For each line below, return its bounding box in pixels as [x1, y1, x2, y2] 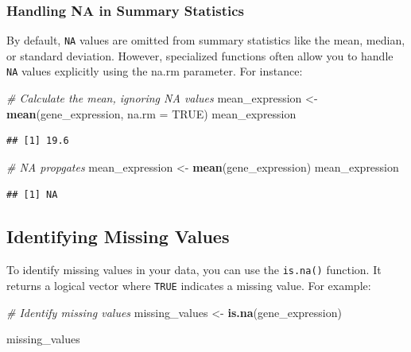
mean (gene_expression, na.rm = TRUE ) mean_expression [6, 105, 297, 122]
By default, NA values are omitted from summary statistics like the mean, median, [6, 32, 405, 48]
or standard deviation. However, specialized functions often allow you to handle [6, 47, 394, 64]
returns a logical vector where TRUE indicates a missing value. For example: [6, 277, 371, 293]
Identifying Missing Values [6, 224, 230, 249]
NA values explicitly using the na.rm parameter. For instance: [6, 63, 303, 79]
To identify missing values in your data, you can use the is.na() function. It [6, 261, 382, 278]
